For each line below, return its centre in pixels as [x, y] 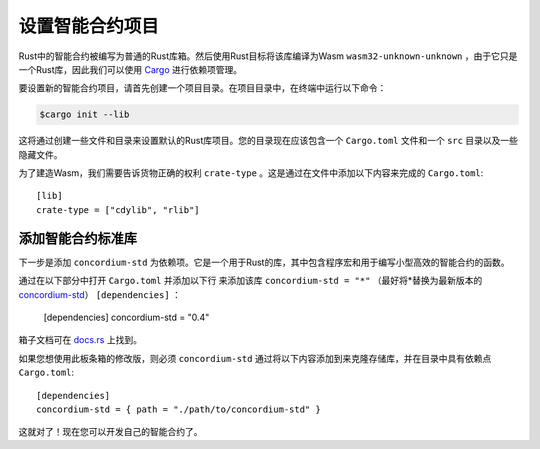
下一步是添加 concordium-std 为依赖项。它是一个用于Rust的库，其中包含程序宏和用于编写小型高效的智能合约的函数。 [264, 262]
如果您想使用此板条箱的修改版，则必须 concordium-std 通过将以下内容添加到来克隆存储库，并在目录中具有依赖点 [255, 358]
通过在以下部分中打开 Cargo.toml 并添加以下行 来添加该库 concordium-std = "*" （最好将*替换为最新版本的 [250, 281]
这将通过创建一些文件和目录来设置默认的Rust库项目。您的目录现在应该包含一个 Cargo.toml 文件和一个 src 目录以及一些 [268, 141]
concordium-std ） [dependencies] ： [100, 294]
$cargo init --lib [84, 114]
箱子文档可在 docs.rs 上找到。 [80, 340]
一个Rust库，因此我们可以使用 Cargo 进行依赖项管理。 [130, 69]
